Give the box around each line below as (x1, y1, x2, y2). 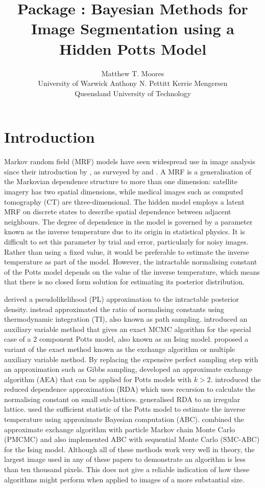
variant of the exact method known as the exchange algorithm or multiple (4, 343, 235, 354)
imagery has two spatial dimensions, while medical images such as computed (4, 186, 243, 196)
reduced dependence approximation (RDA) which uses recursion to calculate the (4, 384, 255, 394)
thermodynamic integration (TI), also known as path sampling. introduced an (4, 314, 248, 324)
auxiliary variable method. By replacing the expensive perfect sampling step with (4, 353, 258, 364)
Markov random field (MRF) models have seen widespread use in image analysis (4, 156, 255, 167)
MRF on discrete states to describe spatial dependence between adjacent (4, 206, 231, 217)
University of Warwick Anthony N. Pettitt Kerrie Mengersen (38, 78, 228, 88)
